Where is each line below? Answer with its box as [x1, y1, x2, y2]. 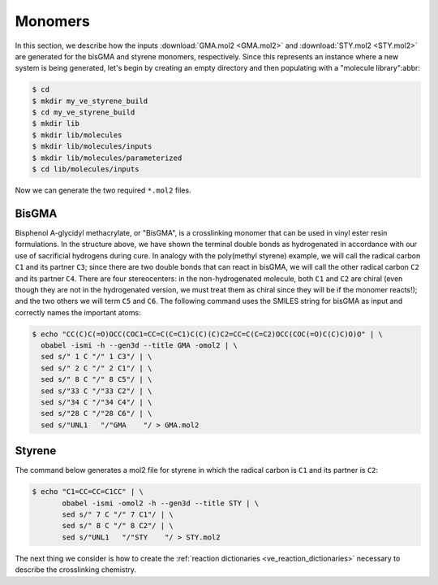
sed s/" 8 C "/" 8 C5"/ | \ [41, 375, 152, 384]
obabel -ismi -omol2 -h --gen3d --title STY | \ [62, 498, 260, 508]
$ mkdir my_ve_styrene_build [32, 96, 148, 106]
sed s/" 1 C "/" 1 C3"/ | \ [41, 352, 152, 362]
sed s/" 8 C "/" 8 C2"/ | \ [62, 521, 174, 531]
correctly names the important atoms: [15, 307, 141, 317]
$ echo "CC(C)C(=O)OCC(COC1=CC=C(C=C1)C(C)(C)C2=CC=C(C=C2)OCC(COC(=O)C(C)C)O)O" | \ [32, 329, 383, 339]
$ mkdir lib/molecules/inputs [32, 142, 152, 151]
